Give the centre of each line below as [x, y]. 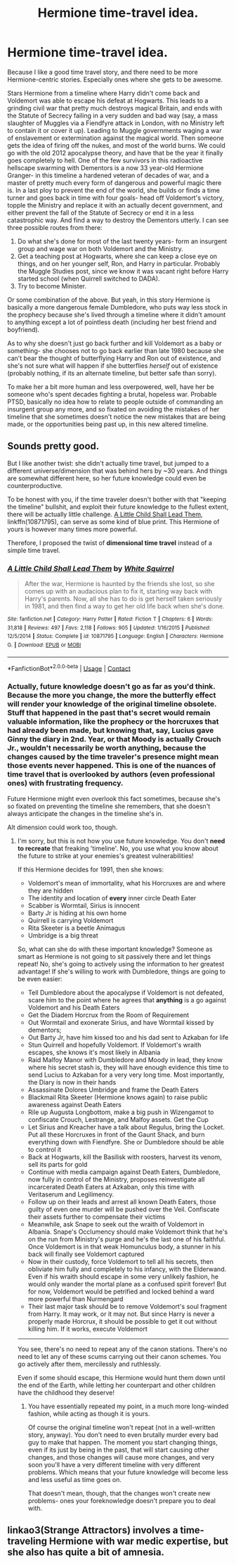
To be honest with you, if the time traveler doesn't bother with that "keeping [117, 499]
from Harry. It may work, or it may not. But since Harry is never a [122, 1314]
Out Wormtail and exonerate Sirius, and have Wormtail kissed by [121, 1022]
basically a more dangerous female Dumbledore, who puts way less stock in [117, 307]
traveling [27, 1541]
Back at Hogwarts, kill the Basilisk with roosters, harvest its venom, [125, 1157]
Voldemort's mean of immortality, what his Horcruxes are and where [127, 883]
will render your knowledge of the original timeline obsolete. [112, 704]
